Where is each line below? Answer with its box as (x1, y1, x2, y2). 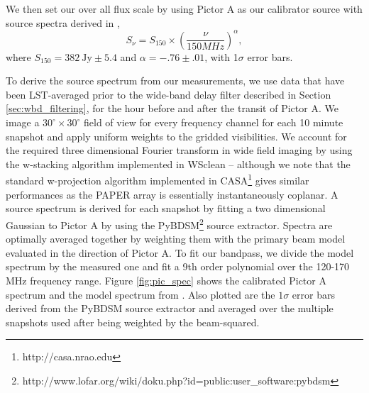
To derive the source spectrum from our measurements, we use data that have (6, 73, 345, 88)
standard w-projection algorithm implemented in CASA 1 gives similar (6, 171, 309, 188)
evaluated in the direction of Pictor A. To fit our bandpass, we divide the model (6, 245, 354, 260)
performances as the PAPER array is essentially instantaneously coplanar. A (6, 187, 338, 201)
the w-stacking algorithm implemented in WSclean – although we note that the (6, 156, 351, 171)
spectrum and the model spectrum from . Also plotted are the (6, 287, 275, 301)
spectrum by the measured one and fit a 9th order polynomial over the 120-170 (6, 259, 350, 274)
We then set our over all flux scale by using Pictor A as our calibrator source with (6, 1, 363, 16)
